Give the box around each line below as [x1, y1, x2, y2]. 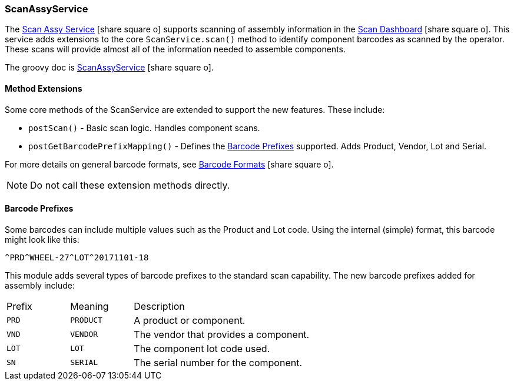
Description [134, 300, 185, 312]
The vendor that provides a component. [134, 328, 310, 340]
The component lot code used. [134, 342, 270, 354]
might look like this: [5, 234, 79, 245]
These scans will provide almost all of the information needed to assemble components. [5, 44, 346, 55]
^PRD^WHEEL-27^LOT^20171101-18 [5, 252, 149, 262]
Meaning [70, 300, 109, 312]
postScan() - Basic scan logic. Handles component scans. [28, 122, 260, 133]
